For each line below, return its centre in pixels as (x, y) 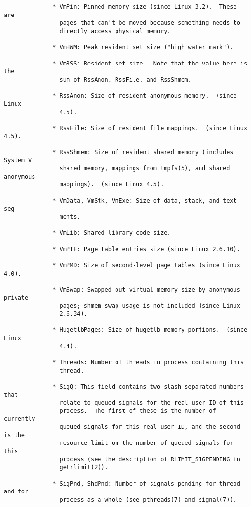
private (16, 298)
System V (18, 160)
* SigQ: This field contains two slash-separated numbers (148, 386)
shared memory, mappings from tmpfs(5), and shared (145, 169)
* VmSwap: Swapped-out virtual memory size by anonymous (146, 289)
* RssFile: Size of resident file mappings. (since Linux (150, 128)
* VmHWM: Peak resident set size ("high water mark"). (143, 47)
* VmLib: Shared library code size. (112, 233)
